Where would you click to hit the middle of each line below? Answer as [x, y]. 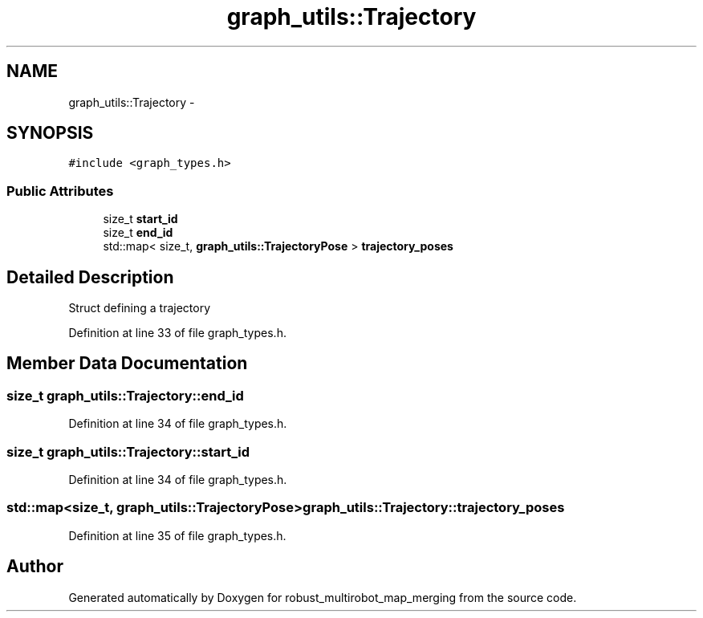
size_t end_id [138, 233]
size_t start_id [140, 219]
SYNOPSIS [50, 133]
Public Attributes [60, 191]
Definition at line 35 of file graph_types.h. [177, 535]
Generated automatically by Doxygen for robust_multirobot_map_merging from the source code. [323, 597]
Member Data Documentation [127, 364]
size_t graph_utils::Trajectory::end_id [125, 395]
